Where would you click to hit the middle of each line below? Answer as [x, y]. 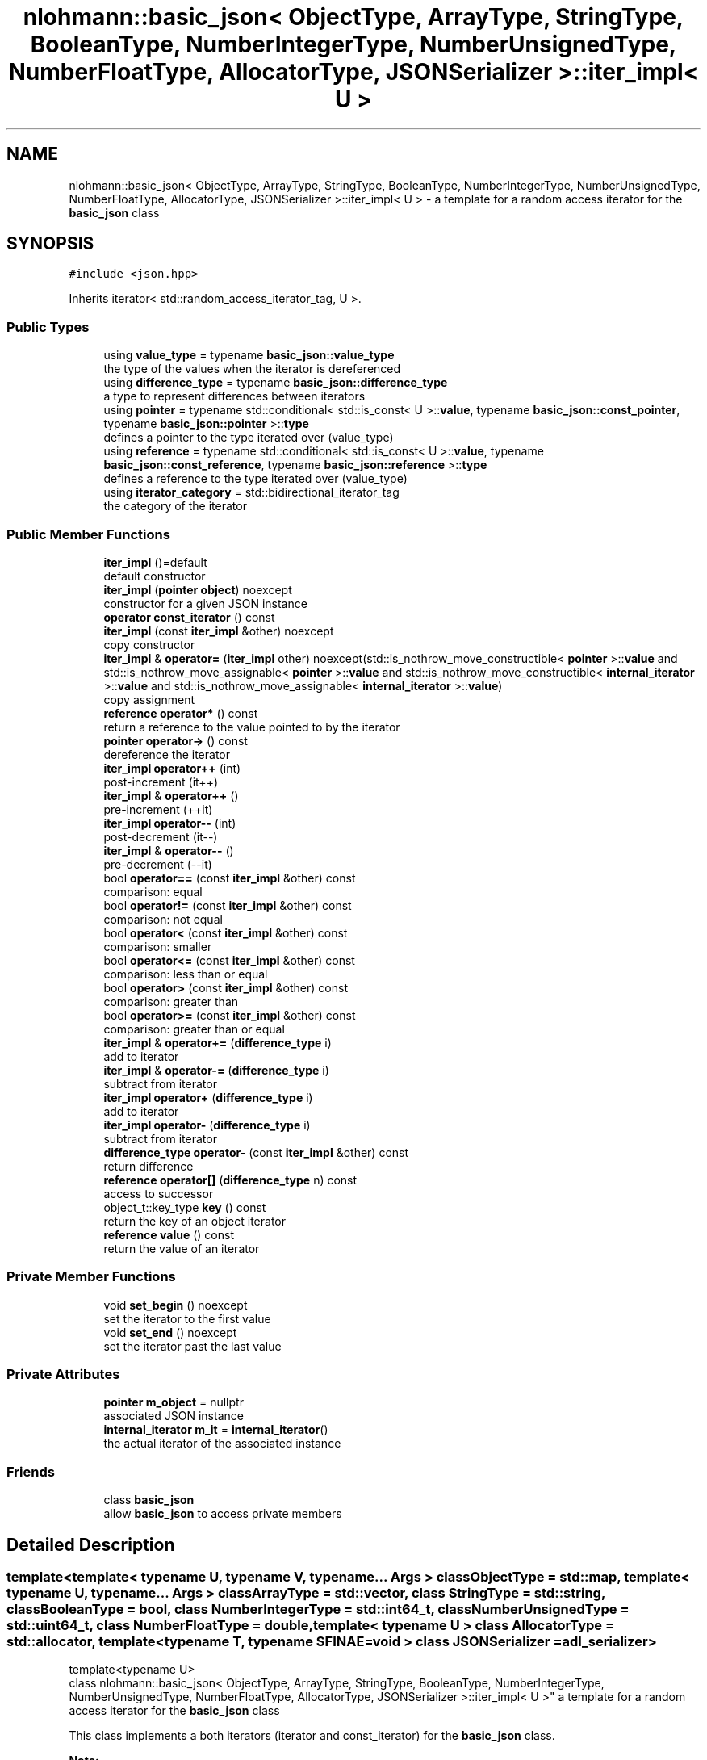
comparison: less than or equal [186, 974]
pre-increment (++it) [158, 809]
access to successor [159, 1193]
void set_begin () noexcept [176, 1305]
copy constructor [149, 644]
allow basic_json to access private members [223, 1514]
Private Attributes [63, 1374]
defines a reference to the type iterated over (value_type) [255, 479]
